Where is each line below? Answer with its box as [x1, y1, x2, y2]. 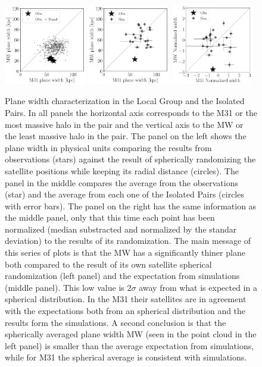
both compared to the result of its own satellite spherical [5, 258, 212, 270]
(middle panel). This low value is [5, 281, 124, 293]
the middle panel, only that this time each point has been [5, 211, 215, 224]
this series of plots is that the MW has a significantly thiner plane [5, 246, 245, 259]
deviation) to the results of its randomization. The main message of [5, 234, 251, 247]
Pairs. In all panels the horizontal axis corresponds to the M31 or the [5, 106, 257, 118]
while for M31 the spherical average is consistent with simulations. [5, 351, 247, 363]
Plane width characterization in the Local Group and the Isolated [5, 95, 245, 107]
